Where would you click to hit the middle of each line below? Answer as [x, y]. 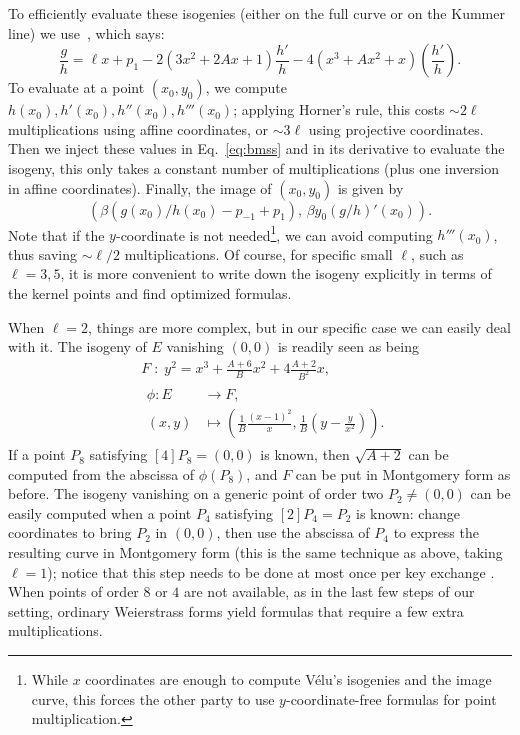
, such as [437, 253]
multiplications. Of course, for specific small [258, 253]
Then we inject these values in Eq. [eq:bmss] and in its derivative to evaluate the [256, 148]
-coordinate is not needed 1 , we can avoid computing [274, 233]
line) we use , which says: [86, 32]
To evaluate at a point [76, 87]
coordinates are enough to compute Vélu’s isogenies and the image [288, 679]
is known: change [408, 512]
